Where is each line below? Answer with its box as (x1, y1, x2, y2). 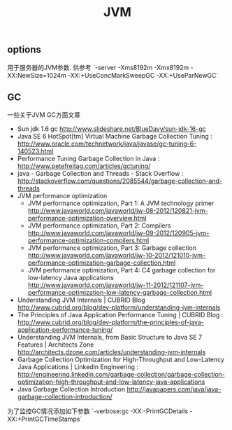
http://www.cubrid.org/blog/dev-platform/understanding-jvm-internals (17, 303, 221, 312)
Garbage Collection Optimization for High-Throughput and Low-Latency (17, 355, 225, 364)
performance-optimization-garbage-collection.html (27, 258, 176, 267)
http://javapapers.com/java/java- (126, 385, 222, 394)
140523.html (17, 147, 54, 155)
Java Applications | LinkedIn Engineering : (17, 363, 138, 371)
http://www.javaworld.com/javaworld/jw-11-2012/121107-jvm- (27, 281, 204, 289)
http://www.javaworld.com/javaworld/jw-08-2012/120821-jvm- (27, 207, 208, 215)
